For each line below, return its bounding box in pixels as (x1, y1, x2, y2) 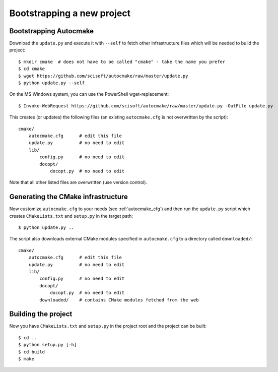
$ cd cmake (18, 66, 45, 72)
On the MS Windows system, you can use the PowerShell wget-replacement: (9, 91, 169, 97)
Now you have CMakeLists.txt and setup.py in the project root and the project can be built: (9, 323, 206, 329)
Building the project (9, 310, 73, 319)
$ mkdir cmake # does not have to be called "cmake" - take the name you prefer (18, 58, 226, 65)
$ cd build (18, 349, 45, 355)
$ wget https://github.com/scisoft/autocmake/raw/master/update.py (18, 73, 188, 79)
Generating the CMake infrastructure (9, 193, 128, 201)
